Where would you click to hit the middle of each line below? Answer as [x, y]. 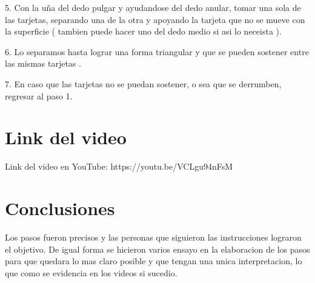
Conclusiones [60, 208]
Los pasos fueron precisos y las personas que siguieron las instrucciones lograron [153, 237]
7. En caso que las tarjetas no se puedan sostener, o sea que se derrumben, [143, 83]
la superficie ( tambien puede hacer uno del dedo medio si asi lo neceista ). [143, 31]
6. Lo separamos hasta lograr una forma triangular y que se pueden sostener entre [157, 51]
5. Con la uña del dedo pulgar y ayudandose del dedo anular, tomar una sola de [153, 7]
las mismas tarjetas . [43, 63]
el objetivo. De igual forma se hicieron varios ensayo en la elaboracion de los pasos [157, 249]
